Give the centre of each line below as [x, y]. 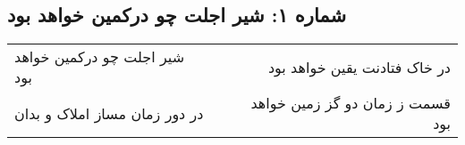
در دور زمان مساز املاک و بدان [109, 113]
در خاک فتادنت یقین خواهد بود [359, 67]
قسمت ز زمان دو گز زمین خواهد [351, 103]
